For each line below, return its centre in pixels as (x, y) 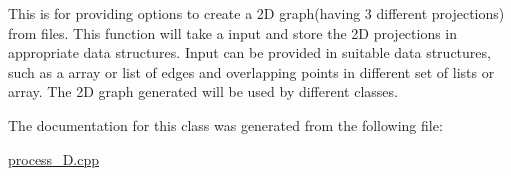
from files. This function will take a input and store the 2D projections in (233, 32)
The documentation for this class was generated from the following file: (225, 124)
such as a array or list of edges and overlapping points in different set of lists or (251, 71)
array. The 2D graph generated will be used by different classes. (203, 91)
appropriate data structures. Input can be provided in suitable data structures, (249, 52)
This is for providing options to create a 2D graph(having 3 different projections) (256, 13)
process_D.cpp (53, 158)
